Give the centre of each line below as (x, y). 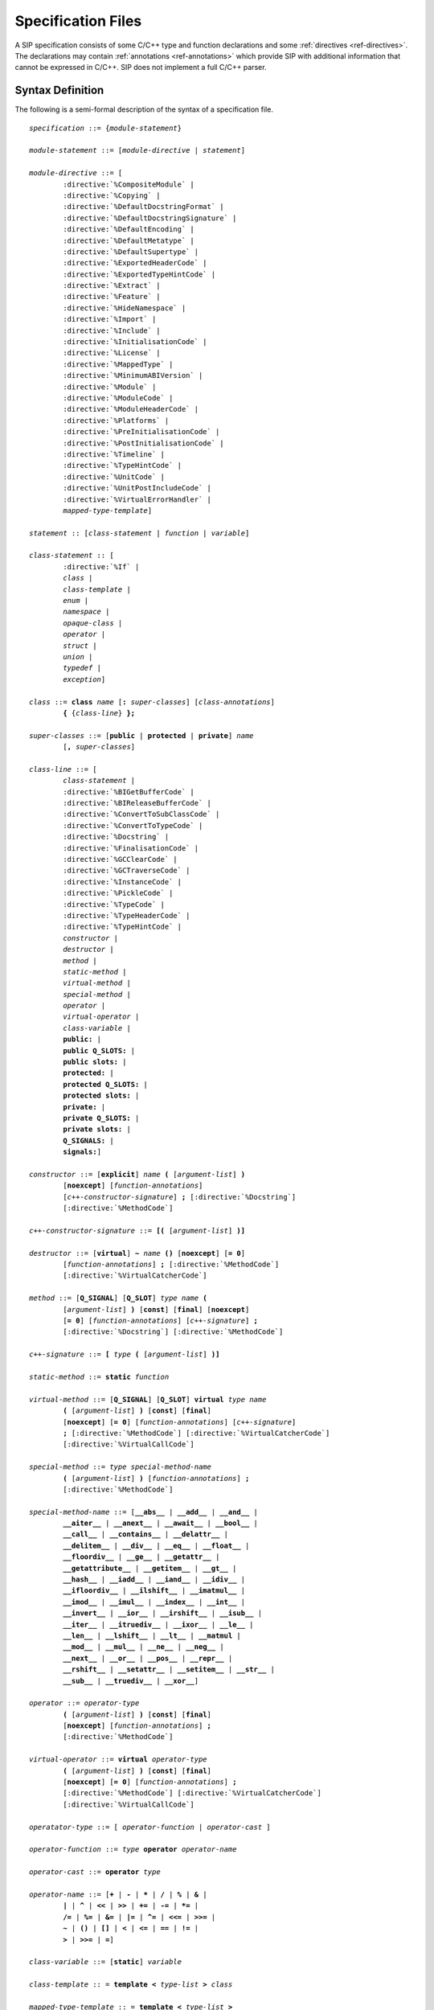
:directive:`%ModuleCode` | (118, 398)
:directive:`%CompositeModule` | (129, 184)
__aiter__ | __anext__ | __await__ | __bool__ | (161, 1523)
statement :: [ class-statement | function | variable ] (139, 533)
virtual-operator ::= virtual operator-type (119, 1760)
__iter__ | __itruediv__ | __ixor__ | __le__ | (158, 1624)
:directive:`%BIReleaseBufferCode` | (137, 803)
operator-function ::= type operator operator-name (133, 1850)
